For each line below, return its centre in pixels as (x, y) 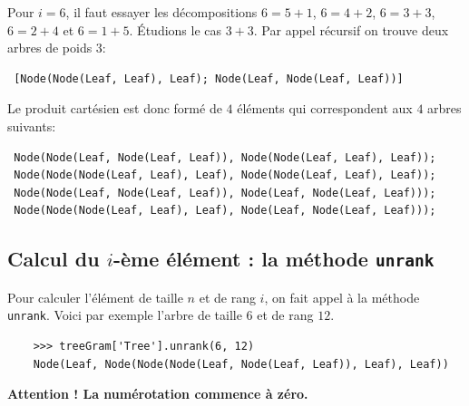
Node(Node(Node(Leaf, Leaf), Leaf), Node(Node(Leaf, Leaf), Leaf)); (225, 175)
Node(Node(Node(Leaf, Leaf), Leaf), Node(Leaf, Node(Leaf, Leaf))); (225, 211)
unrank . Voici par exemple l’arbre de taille (125, 315)
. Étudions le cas (176, 29)
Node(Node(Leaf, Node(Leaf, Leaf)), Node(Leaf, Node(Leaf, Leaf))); (225, 193)
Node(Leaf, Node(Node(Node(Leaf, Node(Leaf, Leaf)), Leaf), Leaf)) (241, 364)
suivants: (32, 126)
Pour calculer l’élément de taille (95, 297)
